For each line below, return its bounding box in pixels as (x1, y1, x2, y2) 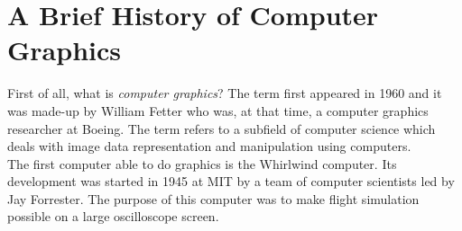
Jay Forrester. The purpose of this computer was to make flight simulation (7, 189, 420, 208)
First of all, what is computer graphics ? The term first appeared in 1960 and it (7, 84, 442, 102)
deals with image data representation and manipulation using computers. (7, 137, 411, 155)
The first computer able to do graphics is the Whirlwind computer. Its (7, 154, 397, 173)
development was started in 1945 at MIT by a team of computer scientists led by (7, 172, 455, 191)
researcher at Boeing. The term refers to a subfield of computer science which (7, 119, 436, 138)
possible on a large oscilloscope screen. (7, 207, 219, 226)
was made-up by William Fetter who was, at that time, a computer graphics (7, 101, 429, 120)
